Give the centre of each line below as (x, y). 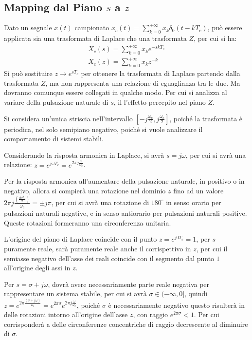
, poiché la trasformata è (206, 118)
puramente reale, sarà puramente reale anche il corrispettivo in (98, 248)
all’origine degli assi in (37, 268)
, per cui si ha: (215, 38)
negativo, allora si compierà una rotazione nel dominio (85, 191)
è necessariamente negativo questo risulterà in (177, 305)
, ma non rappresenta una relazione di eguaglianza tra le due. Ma (143, 83)
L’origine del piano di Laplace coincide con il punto (81, 239)
